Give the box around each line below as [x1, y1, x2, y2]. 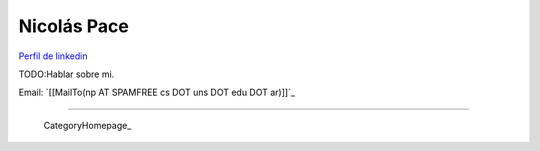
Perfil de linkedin [18, 50, 88, 62]
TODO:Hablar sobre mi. [18, 68, 115, 80]
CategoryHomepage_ [43, 119, 132, 131]
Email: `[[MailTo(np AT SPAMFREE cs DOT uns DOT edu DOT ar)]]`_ [18, 86, 295, 99]
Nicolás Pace [18, 15, 129, 37]
